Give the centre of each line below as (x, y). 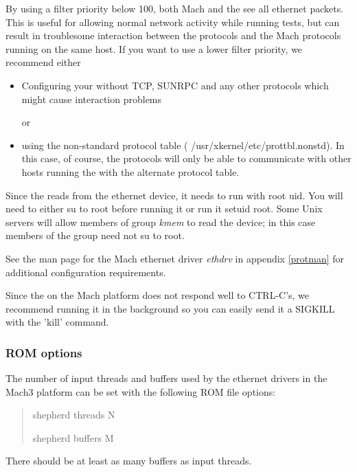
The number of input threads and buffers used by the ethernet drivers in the (166, 378)
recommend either (43, 62)
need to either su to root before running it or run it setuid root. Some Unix (164, 209)
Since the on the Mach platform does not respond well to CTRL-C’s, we (158, 295)
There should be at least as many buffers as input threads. (129, 461)
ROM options (44, 352)
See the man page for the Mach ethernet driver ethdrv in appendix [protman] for (175, 258)
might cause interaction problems (92, 99)
